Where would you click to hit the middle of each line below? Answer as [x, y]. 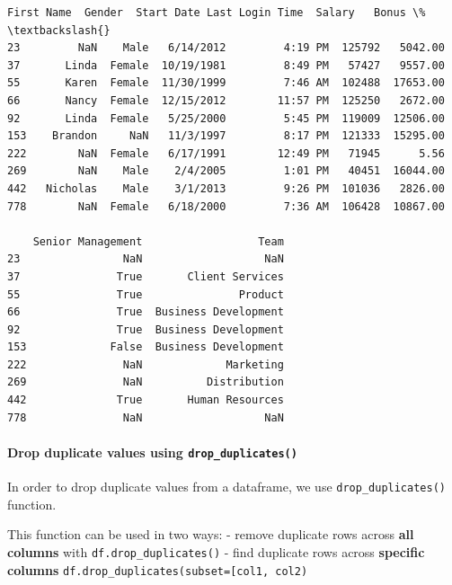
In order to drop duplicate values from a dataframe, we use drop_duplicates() [226, 487]
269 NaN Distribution [146, 382]
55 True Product [146, 294]
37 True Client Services [146, 276]
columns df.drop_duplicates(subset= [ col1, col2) [158, 569]
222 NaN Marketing [146, 364]
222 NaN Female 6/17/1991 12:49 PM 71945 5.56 [226, 153]
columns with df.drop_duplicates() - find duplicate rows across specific [216, 551]
